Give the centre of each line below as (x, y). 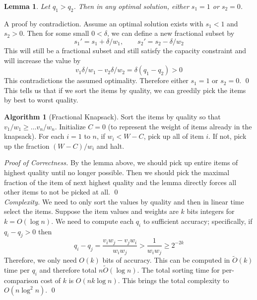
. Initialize (70, 126)
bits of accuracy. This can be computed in (166, 260)
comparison (21, 280)
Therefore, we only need (40, 260)
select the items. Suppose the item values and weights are (91, 211)
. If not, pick (227, 136)
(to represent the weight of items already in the (180, 126)
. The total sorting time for (178, 270)
